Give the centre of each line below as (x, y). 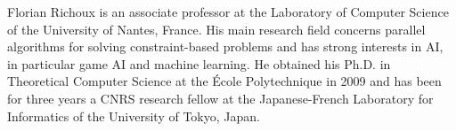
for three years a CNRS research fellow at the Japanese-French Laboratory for (220, 98)
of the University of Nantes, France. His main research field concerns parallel (216, 29)
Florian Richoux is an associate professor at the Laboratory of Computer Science (228, 12)
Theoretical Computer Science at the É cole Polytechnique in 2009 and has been (224, 81)
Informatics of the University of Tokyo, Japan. (134, 116)
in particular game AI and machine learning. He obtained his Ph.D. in (199, 63)
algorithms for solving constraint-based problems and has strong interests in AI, (225, 46)
